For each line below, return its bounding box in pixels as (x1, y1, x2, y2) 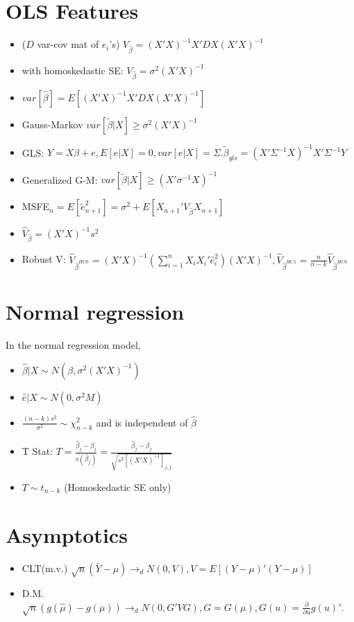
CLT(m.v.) (22, 560, 68, 575)
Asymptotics (6, 520, 128, 548)
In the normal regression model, (6, 338, 141, 352)
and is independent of (96, 415, 188, 429)
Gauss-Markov (22, 116, 83, 131)
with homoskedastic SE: (22, 62, 124, 77)
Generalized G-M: (22, 172, 98, 187)
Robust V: (22, 252, 66, 266)
